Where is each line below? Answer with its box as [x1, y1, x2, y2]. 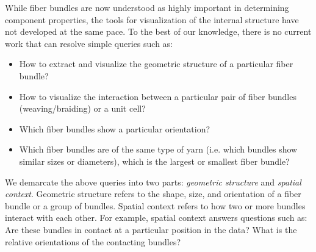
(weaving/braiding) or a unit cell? [19, 102, 146, 115]
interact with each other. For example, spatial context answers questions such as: [5, 211, 307, 224]
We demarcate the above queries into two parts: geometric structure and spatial [5, 175, 301, 188]
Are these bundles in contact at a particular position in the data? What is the [5, 223, 297, 236]
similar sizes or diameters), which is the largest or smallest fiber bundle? [19, 154, 290, 167]
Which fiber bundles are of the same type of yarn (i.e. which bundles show [19, 143, 298, 156]
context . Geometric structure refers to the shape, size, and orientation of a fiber [5, 187, 301, 200]
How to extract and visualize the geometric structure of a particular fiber [19, 57, 293, 70]
